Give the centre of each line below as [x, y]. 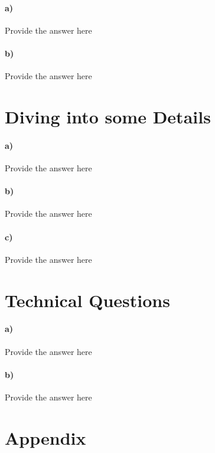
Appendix [45, 437]
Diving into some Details [108, 116]
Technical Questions [87, 300]
